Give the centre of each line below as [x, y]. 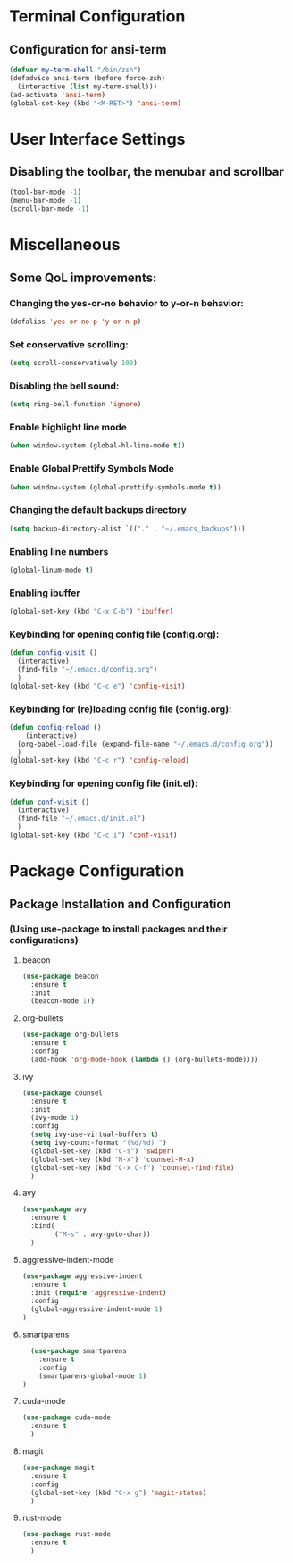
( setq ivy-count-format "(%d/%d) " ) [99, 1143]
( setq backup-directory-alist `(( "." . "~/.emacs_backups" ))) [127, 529]
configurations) [44, 940]
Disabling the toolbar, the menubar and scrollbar [146, 171]
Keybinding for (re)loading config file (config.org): [121, 709]
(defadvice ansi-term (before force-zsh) [88, 78]
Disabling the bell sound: [64, 386]
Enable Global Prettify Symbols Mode [92, 469]
